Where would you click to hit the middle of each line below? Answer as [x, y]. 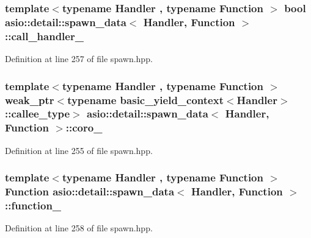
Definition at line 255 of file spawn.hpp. [79, 150]
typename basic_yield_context [145, 100]
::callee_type [38, 114]
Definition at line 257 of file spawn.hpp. [79, 59]
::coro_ [84, 128]
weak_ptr [30, 100]
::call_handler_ [44, 36]
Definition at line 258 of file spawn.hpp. [79, 228]
